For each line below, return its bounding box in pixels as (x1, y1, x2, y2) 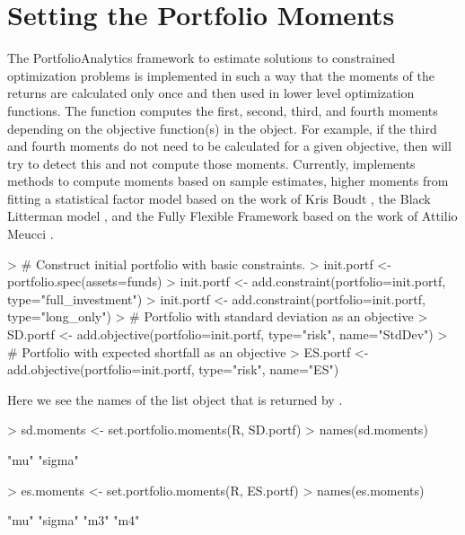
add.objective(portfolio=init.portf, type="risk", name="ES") (7, 360, 339, 379)
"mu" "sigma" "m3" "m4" (7, 511, 140, 530)
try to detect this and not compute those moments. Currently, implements (7, 153, 416, 172)
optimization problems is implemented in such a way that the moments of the (7, 66, 434, 84)
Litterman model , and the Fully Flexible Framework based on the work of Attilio (7, 206, 458, 225)
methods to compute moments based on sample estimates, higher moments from (7, 171, 449, 190)
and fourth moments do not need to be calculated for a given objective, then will (7, 136, 452, 155)
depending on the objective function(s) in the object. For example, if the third (7, 118, 437, 137)
